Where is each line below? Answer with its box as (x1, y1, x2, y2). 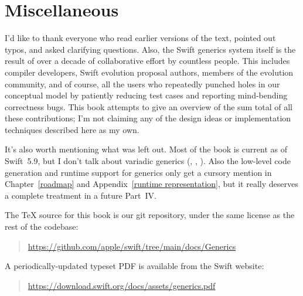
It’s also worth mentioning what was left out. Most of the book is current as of (5, 143, 288, 155)
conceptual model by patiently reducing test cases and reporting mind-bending (5, 89, 288, 101)
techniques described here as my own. (5, 123, 139, 135)
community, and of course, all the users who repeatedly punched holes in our (5, 77, 280, 90)
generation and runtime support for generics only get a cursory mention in (5, 166, 272, 178)
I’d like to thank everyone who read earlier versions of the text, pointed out (5, 32, 276, 44)
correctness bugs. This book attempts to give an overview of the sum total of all (5, 100, 292, 113)
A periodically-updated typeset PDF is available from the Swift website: (5, 260, 264, 272)
